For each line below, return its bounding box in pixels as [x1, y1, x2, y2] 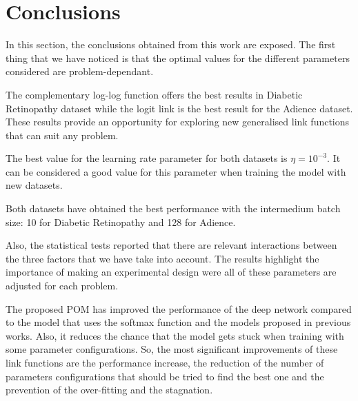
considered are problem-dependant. [6, 64, 154, 79]
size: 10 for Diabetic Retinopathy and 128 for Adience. [6, 214, 236, 229]
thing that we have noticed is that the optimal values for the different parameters [6, 50, 350, 65]
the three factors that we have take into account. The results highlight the [6, 251, 319, 265]
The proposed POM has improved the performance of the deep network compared [6, 301, 352, 316]
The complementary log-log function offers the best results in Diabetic [6, 87, 303, 101]
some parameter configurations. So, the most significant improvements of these [6, 342, 338, 356]
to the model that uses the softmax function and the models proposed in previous [6, 315, 351, 329]
